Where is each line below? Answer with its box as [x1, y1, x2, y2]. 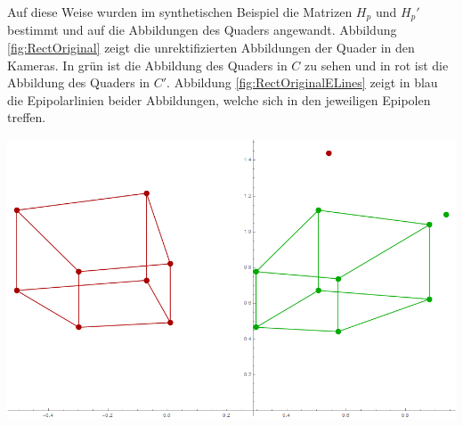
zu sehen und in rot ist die [305, 55, 449, 74]
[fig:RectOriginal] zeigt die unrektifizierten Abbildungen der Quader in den [7, 38, 415, 57]
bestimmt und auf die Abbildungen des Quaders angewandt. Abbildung [7, 20, 397, 39]
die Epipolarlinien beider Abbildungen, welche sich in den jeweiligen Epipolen [7, 90, 431, 109]
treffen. [7, 108, 46, 127]
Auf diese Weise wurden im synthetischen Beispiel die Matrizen [7, 3, 353, 20]
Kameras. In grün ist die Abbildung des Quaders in [7, 55, 288, 74]
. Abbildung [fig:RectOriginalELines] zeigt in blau [167, 73, 438, 92]
